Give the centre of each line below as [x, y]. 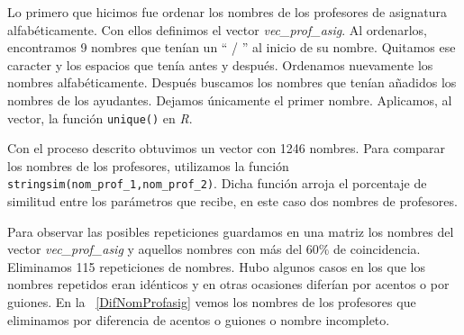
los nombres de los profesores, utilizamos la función [148, 165]
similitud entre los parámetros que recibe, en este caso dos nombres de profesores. [232, 201]
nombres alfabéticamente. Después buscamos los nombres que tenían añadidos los [232, 82]
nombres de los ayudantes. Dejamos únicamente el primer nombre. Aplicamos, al [230, 100]
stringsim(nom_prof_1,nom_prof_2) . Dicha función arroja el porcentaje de [217, 183]
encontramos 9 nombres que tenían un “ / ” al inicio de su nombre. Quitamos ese [232, 47]
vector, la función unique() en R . [100, 118]
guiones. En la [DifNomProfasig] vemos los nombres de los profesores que [212, 302]
